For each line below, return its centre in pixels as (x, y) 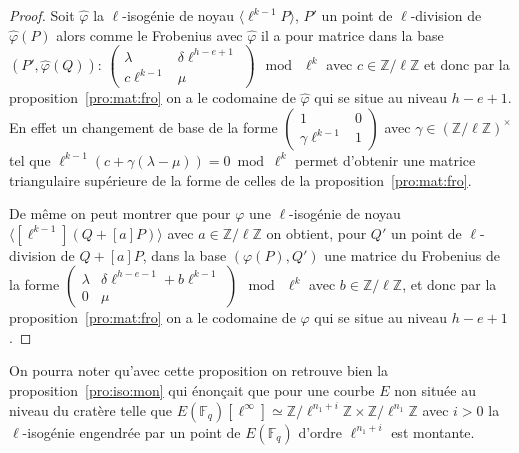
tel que (30, 159)
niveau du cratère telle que (91, 409)
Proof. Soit (42, 15)
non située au (435, 390)
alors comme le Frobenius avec (149, 34)
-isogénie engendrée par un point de (131, 431)
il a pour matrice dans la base (352, 34)
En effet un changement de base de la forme (143, 126)
